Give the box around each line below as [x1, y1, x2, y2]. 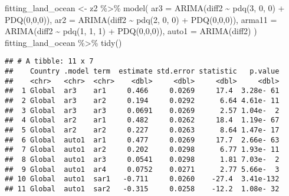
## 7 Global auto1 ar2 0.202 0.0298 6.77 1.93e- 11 [5, 145, 280, 154]
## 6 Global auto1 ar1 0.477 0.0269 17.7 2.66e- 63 [5, 135, 280, 144]
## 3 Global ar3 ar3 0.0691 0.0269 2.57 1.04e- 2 [5, 106, 280, 115]
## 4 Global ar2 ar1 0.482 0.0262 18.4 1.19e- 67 [5, 116, 280, 125]
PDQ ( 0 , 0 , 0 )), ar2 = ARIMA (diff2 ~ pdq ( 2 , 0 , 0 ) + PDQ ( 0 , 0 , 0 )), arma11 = [5, 13, 277, 25]
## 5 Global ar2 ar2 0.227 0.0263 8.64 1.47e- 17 [5, 125, 280, 134]
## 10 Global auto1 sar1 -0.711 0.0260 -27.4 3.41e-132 [5, 175, 280, 184]
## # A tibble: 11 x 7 [5, 57, 94, 66]
